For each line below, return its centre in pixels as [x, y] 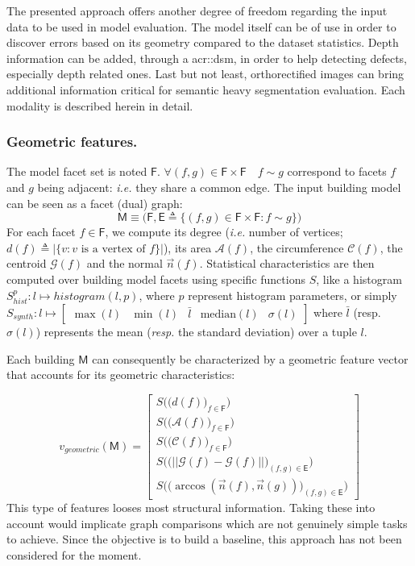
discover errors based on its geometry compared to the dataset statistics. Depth [203, 42]
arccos [190, 487]
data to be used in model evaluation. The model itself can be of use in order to [201, 26]
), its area [187, 247]
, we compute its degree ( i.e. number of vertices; [224, 232]
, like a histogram [359, 279]
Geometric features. [72, 141]
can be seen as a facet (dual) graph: [95, 203]
